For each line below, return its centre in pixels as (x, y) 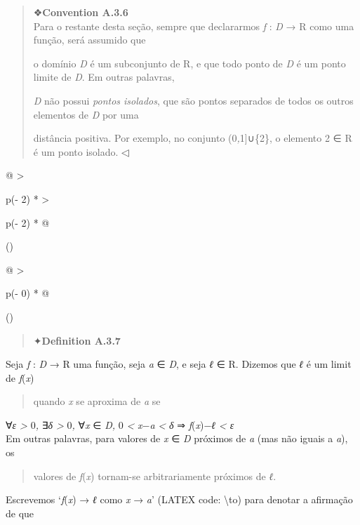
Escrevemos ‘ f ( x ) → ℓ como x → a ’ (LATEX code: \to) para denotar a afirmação (179, 499)
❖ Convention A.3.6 (81, 12)
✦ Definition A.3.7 (77, 340)
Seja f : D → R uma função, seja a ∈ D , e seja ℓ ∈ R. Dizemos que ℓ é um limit (179, 364)
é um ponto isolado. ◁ (81, 151)
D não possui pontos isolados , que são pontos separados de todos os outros (193, 100)
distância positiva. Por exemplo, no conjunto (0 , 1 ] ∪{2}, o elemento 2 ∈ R (193, 138)
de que (20, 513)
